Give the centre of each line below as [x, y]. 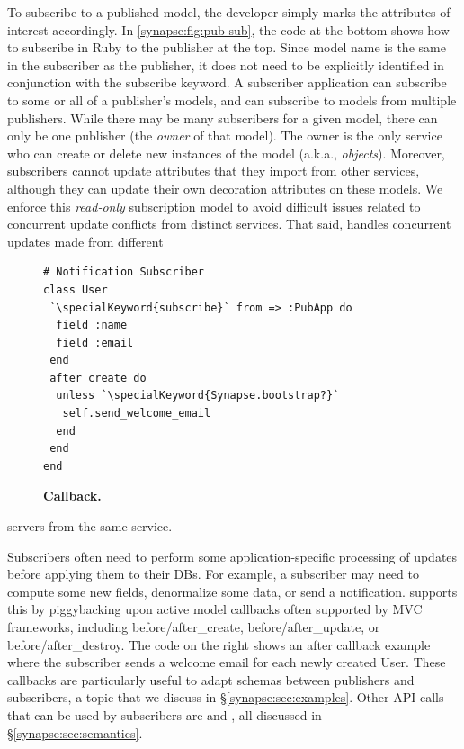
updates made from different [85, 241]
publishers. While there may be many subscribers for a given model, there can [223, 117]
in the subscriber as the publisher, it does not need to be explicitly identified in [226, 64]
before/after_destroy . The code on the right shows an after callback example [219, 644]
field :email [95, 343]
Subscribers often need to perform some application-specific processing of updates [232, 556]
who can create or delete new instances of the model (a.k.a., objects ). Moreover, [226, 153]
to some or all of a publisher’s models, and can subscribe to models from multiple [232, 99]
